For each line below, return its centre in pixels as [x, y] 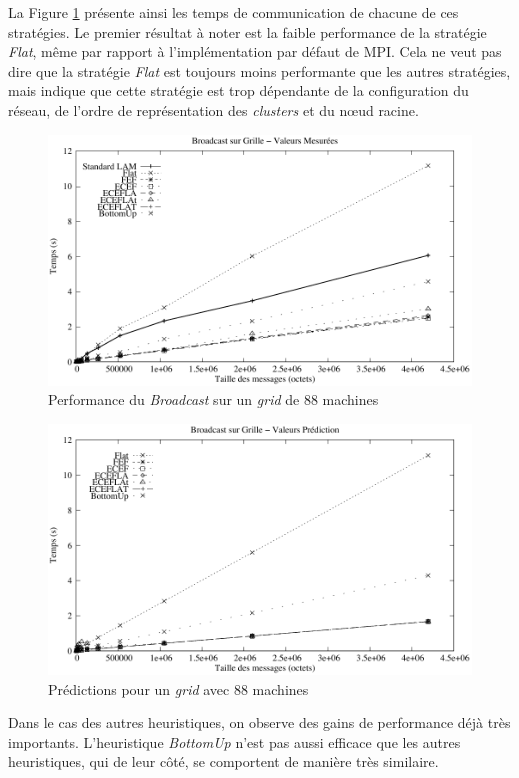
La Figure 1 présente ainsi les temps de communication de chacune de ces [233, 12]
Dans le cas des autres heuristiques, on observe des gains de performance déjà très [259, 722]
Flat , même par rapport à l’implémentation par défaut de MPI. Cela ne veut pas [255, 51]
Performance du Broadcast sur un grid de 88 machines [213, 399]
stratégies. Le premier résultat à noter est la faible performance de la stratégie [247, 31]
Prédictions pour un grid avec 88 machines [178, 688]
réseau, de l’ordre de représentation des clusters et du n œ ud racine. [213, 109]
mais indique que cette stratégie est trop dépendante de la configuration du [238, 90]
